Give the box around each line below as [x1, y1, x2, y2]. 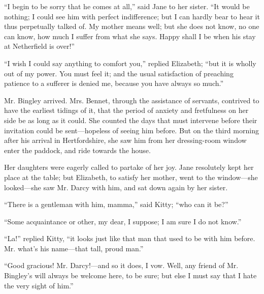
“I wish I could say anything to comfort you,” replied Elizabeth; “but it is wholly [4, 57, 256, 68]
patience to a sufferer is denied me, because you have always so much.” [4, 78, 224, 89]
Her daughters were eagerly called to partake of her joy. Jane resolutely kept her [4, 162, 254, 172]
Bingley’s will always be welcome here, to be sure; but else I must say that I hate [4, 270, 257, 281]
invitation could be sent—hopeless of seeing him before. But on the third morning [4, 125, 259, 135]
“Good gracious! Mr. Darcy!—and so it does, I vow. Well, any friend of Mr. [4, 260, 239, 271]
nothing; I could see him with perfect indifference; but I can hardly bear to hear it [4, 11, 260, 21]
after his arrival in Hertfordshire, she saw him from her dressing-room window [4, 135, 247, 145]
